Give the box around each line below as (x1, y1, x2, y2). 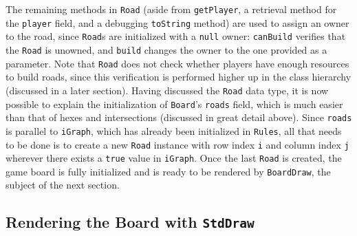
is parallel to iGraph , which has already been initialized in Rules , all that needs (6, 123, 342, 138)
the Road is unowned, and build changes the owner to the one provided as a (6, 42, 327, 56)
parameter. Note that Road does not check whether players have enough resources (6, 56, 349, 70)
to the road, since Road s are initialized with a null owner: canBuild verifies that (6, 29, 346, 43)
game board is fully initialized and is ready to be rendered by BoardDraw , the (6, 164, 331, 178)
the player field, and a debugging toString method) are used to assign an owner (6, 15, 349, 30)
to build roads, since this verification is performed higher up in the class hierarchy (6, 69, 351, 84)
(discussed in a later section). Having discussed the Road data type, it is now (6, 83, 329, 97)
